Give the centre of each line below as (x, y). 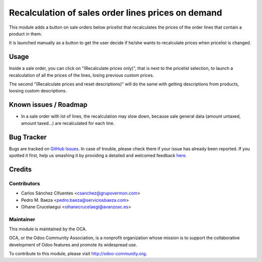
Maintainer (22, 219)
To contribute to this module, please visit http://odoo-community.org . (78, 254)
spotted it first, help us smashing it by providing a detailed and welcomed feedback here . (98, 155)
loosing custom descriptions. (38, 91)
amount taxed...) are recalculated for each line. (68, 123)
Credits (20, 169)
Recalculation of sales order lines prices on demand (116, 13)
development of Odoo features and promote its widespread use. (73, 245)
